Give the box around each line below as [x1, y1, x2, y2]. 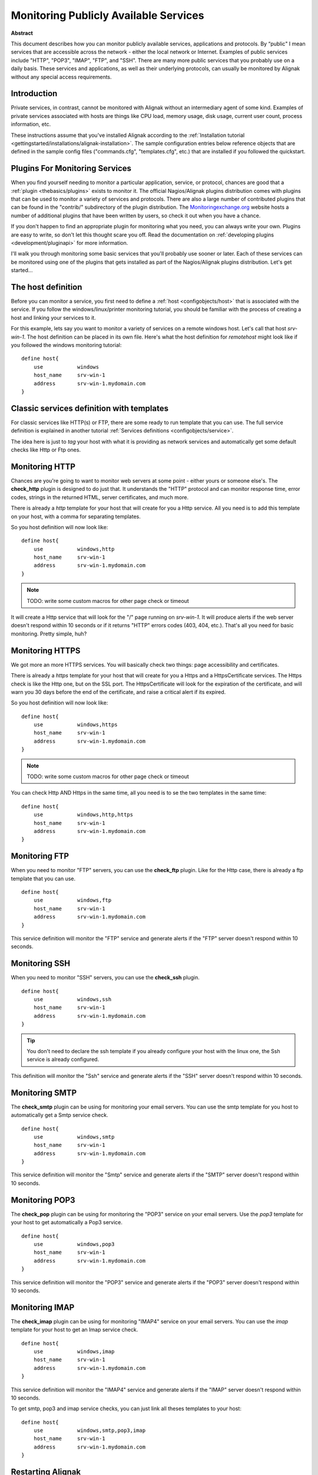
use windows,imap [33, 1348, 115, 1355]
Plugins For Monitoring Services [11, 163, 132, 173]
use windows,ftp [33, 897, 112, 904]
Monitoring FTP [11, 851, 69, 861]
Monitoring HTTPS [11, 645, 81, 655]
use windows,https [33, 722, 118, 728]
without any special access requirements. [11, 73, 112, 80]
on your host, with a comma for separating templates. [11, 513, 141, 520]
